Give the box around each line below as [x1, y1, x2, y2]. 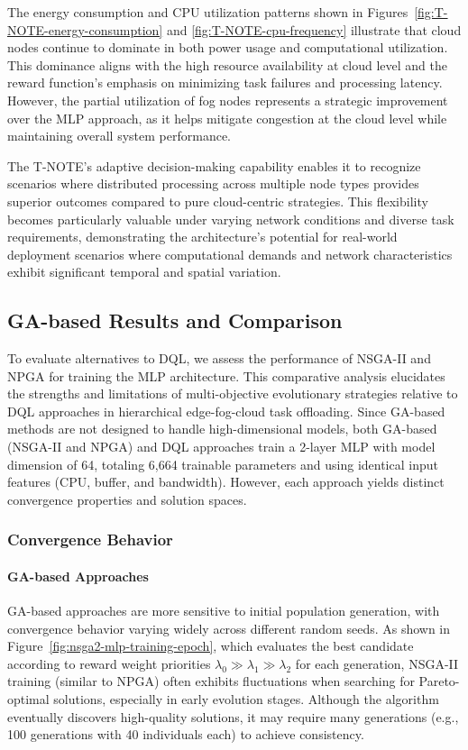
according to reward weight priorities [7, 654, 211, 672]
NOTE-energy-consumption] [7, 20, 163, 39]
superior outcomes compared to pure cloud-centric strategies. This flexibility [7, 191, 428, 210]
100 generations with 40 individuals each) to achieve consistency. [7, 725, 364, 744]
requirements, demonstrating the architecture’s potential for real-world [7, 227, 398, 246]
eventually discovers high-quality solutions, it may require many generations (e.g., [7, 707, 459, 726]
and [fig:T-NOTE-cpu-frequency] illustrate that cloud [166, 20, 462, 39]
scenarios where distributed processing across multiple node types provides [7, 174, 419, 193]
